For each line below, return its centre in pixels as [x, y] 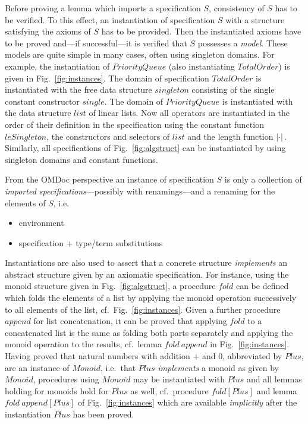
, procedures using [66, 379]
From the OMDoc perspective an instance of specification [109, 179]
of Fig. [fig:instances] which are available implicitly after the [188, 402]
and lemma [277, 390]
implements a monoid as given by [218, 367]
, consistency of [237, 8]
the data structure [38, 113]
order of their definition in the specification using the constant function [134, 124]
